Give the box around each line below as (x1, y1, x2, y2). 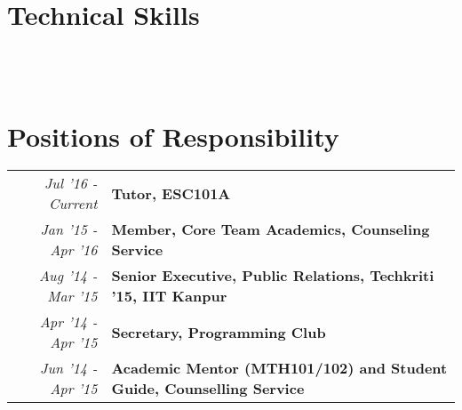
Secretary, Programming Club (111, 321, 326, 342)
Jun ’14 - (40, 358, 98, 379)
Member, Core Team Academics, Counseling (111, 219, 430, 240)
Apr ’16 (50, 239, 98, 261)
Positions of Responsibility (7, 117, 339, 154)
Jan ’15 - (40, 219, 98, 240)
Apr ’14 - (39, 311, 98, 333)
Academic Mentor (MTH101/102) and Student (111, 358, 448, 379)
